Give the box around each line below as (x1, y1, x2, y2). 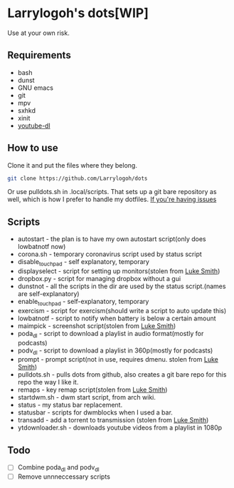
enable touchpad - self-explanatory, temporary (17, 298, 149, 307)
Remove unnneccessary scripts (17, 472, 110, 481)
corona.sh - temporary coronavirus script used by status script (17, 250, 203, 258)
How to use (7, 142, 58, 154)
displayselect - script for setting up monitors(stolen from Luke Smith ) (17, 267, 220, 275)
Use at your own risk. (7, 29, 70, 37)
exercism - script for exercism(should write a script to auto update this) (17, 306, 227, 315)
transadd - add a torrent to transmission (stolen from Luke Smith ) (17, 416, 209, 425)
